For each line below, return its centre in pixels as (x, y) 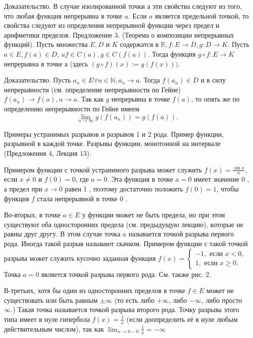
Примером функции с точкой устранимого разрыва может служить (103, 169)
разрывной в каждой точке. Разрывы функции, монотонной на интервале (112, 143)
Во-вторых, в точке (32, 215)
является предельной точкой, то (202, 15)
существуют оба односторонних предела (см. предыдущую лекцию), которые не (124, 224)
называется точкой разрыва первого (181, 234)
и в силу (213, 80)
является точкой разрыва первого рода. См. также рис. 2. (126, 274)
